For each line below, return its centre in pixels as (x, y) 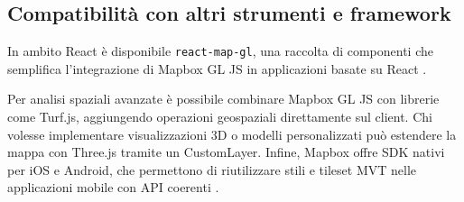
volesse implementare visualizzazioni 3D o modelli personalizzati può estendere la (232, 134)
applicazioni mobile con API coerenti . (113, 187)
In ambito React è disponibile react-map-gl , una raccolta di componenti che (220, 51)
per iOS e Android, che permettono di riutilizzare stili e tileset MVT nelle (212, 169)
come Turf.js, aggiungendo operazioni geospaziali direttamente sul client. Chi (220, 117)
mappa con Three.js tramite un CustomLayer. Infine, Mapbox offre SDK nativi (226, 152)
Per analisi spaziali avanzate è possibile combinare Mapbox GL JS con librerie (223, 99)
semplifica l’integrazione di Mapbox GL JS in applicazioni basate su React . (217, 68)
